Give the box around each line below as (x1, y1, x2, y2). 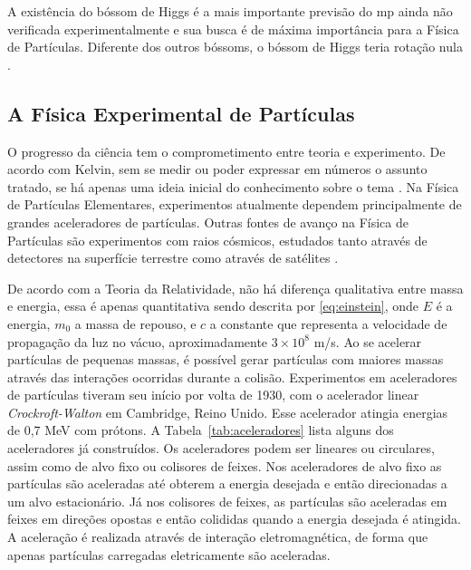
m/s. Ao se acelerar (313, 332, 422, 351)
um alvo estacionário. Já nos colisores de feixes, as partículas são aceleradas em (7, 491, 447, 510)
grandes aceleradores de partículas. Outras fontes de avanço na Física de (7, 212, 409, 231)
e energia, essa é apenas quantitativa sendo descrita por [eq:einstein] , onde (7, 296, 419, 315)
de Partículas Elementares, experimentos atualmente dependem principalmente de (7, 195, 462, 214)
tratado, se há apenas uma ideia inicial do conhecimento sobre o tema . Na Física (7, 177, 459, 196)
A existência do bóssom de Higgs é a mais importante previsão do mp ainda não (7, 2, 453, 20)
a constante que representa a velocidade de (209, 314, 447, 333)
